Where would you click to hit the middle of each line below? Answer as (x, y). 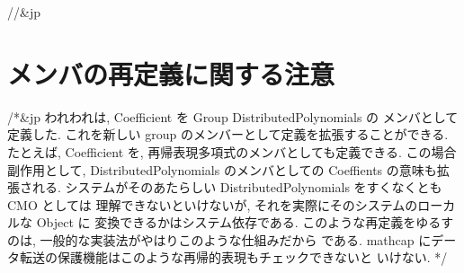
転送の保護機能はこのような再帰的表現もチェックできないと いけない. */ (233, 257)
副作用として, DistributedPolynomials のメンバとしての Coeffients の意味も (222, 169)
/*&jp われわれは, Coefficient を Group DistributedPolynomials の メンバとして (233, 116)
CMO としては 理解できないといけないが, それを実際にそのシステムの (213, 204)
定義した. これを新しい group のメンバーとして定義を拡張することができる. (228, 134)
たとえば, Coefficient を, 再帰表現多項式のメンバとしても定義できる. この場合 (232, 151)
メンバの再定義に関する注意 (171, 73)
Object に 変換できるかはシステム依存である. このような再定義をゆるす (245, 222)
